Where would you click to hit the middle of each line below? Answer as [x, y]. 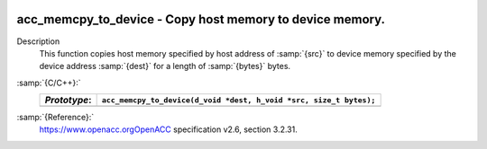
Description [38, 41]
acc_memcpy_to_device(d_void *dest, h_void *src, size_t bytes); [239, 100]
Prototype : [68, 101]
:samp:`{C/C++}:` [49, 83]
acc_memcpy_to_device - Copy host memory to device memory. [201, 19]
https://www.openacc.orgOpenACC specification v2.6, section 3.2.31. [168, 129]
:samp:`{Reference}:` [55, 118]
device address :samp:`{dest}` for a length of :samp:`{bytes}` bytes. [165, 66]
